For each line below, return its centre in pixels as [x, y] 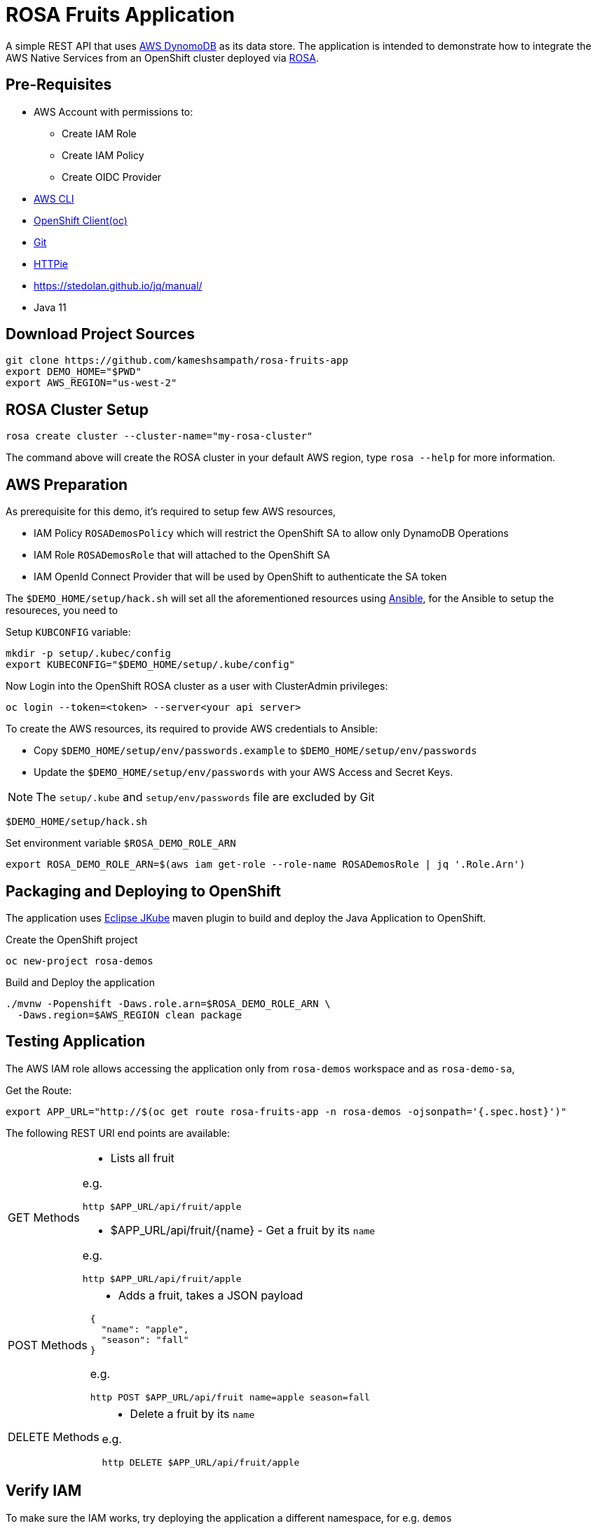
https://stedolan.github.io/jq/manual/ [118, 285]
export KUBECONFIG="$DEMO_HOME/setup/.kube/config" [151, 665]
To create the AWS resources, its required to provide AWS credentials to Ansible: [192, 729]
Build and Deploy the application [80, 982]
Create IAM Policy [103, 155]
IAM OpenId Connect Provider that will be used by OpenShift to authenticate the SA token [240, 577]
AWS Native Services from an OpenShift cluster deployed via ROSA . [162, 57]
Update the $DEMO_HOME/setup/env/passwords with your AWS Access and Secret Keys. [243, 772]
